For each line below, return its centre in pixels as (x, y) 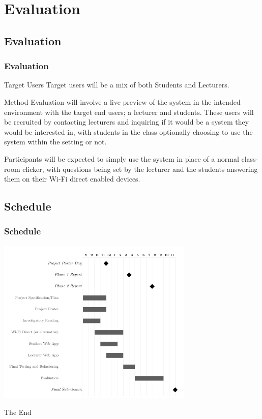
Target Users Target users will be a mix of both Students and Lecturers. (117, 85)
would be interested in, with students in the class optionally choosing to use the (128, 131)
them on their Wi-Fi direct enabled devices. (72, 179)
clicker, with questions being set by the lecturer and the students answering (140, 169)
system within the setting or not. (55, 142)
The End (18, 412)
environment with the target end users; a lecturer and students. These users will (129, 112)
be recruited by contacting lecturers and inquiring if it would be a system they (127, 122)
